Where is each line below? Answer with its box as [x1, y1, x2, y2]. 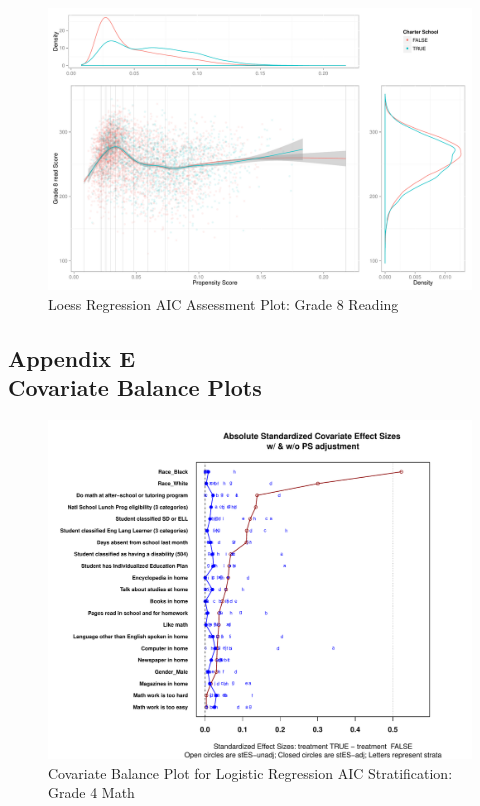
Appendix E [8, 342, 136, 373]
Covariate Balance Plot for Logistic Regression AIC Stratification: [48, 762, 453, 783]
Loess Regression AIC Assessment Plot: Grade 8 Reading [48, 293, 399, 314]
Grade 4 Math [48, 782, 135, 803]
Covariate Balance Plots [8, 372, 262, 403]
